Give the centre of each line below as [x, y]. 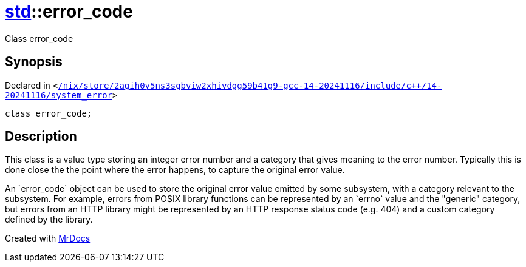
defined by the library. [49, 220]
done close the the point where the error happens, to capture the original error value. [175, 170]
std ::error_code [69, 12]
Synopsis [34, 62]
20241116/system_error [59, 95]
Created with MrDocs [48, 238]
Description [41, 137]
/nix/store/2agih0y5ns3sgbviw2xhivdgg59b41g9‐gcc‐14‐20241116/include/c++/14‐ [250, 85]
